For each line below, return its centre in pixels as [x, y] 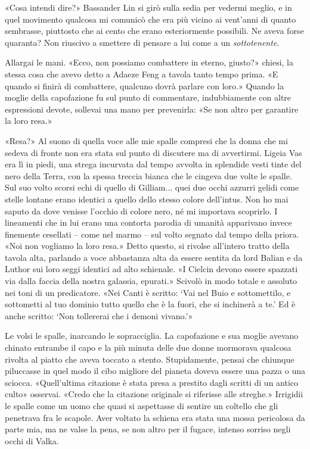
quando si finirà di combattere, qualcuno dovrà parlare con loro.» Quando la [145, 85]
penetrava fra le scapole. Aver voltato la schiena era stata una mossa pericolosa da [155, 417]
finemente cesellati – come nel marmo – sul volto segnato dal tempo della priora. [152, 234]
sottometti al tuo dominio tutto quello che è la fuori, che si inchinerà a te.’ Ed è [150, 304]
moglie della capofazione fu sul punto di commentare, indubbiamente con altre [148, 97]
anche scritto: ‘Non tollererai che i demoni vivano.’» [99, 315]
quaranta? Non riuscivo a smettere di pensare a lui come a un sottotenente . [142, 42]
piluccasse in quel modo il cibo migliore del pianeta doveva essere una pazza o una [155, 371]
